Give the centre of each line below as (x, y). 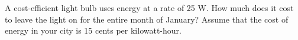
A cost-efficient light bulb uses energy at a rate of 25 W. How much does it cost (149, 8)
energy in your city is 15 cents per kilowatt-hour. (93, 30)
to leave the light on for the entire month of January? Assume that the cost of (147, 19)
